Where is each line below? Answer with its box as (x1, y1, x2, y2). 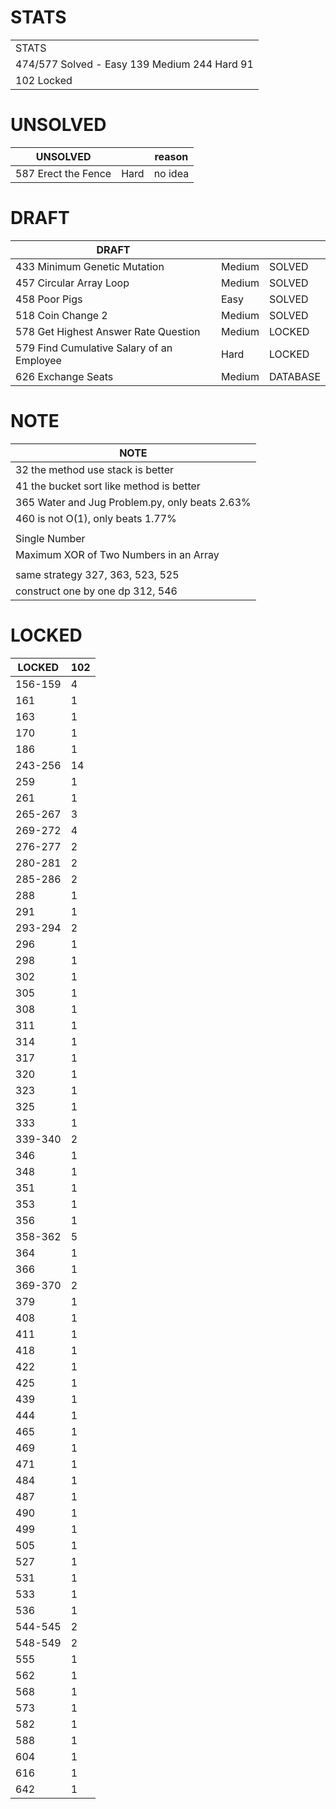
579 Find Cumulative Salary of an (15, 341, 173, 355)
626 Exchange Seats (15, 369, 114, 383)
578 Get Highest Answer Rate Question (15, 324, 201, 338)
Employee (15, 353, 62, 367)
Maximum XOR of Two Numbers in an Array (15, 547, 220, 561)
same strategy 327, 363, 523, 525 (15, 567, 180, 581)
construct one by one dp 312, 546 (15, 584, 178, 598)
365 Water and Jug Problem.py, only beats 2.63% (15, 495, 252, 509)
